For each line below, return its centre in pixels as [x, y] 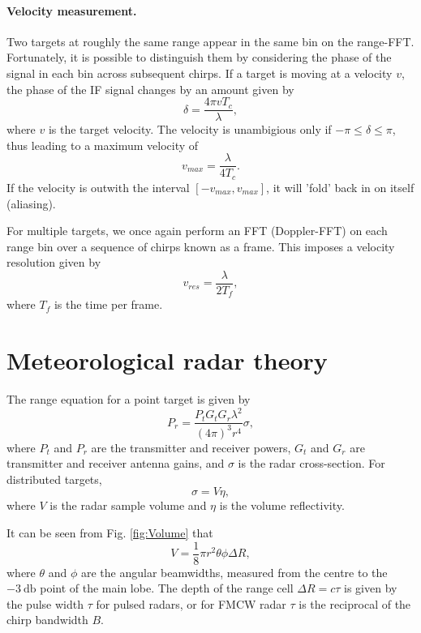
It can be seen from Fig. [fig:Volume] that [110, 533]
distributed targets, [54, 479]
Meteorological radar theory [167, 360]
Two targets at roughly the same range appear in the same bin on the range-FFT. [210, 41]
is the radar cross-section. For [311, 463]
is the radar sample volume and [128, 505]
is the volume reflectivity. [282, 505]
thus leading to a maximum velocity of [103, 145]
